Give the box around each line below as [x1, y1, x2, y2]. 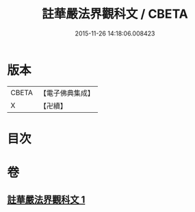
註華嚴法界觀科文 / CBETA [42, 6, 188, 22]
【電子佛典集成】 [39, 88, 94, 98]
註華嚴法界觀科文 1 [7, 194, 86, 206]
